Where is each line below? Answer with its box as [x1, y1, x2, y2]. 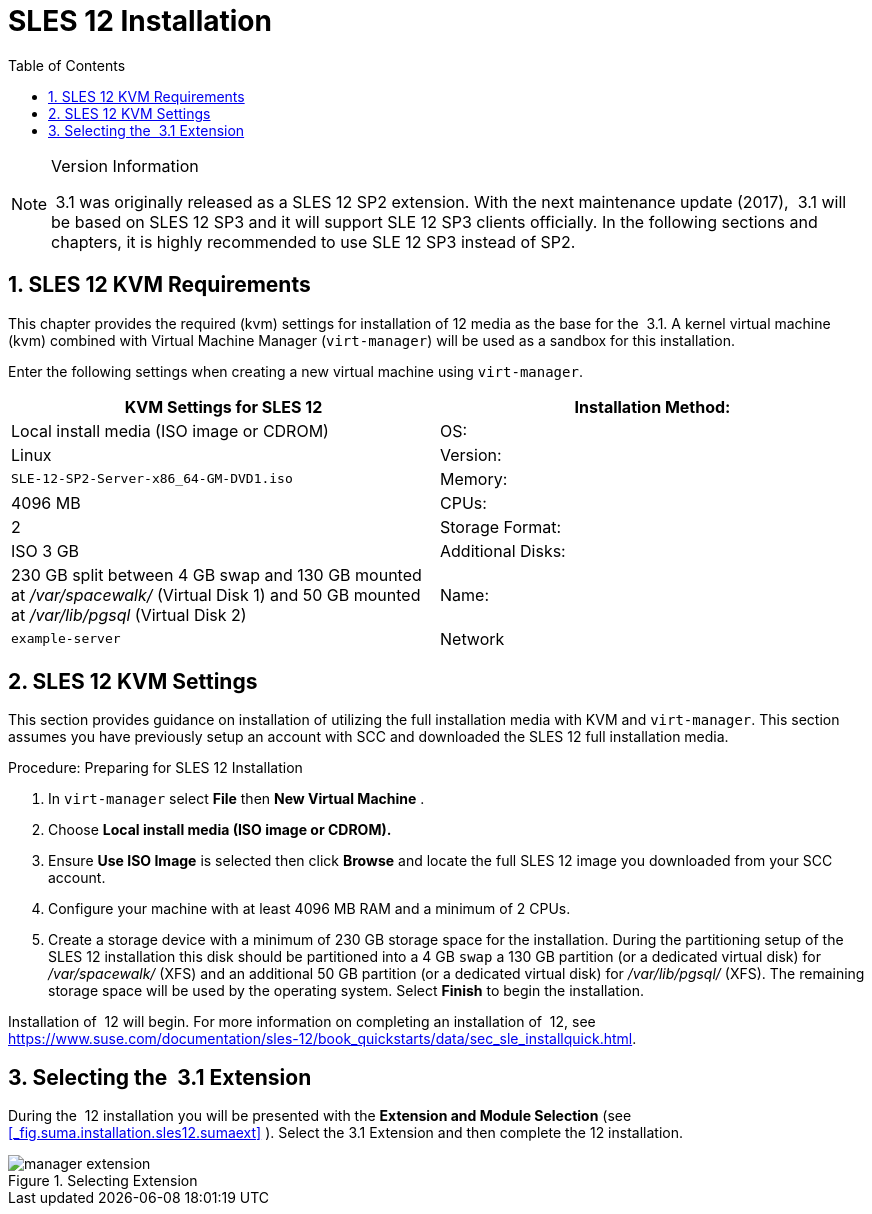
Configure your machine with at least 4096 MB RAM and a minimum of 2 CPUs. [48, 900, 571, 918]
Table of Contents [8, 56, 126, 74]
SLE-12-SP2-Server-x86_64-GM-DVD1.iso [11, 471, 293, 487]
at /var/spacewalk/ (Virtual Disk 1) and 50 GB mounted [11, 584, 421, 605]
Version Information [51, 155, 199, 176]
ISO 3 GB [11, 540, 80, 561]
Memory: [440, 468, 508, 489]
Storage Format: [440, 516, 562, 537]
